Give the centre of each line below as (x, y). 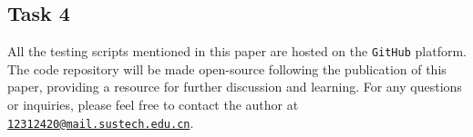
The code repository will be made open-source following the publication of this (227, 68)
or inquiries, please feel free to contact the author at (153, 105)
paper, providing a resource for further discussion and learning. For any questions (235, 87)
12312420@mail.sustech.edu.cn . (101, 122)
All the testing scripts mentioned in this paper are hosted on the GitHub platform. (237, 51)
